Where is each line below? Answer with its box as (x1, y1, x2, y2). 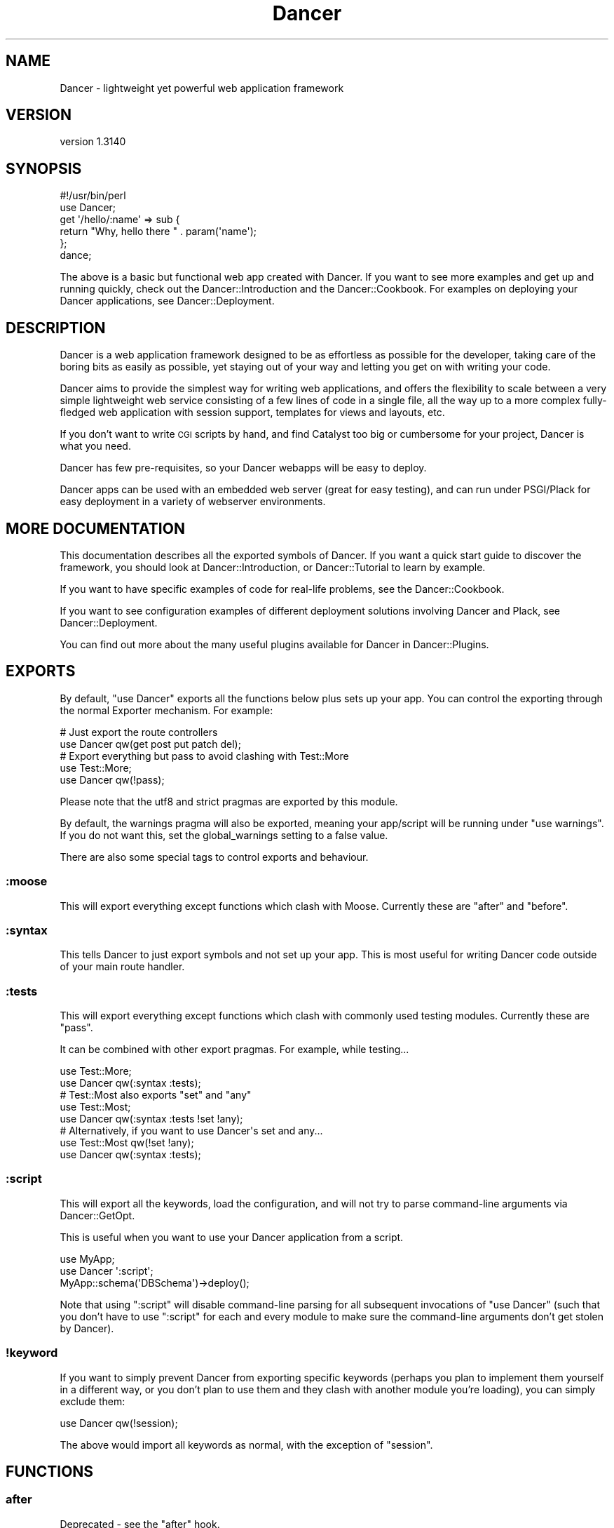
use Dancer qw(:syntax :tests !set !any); (60, 1113, 243, 1125)
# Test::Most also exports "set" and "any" (60, 1089, 252, 1101)
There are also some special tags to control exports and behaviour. (60, 850, 369, 863)
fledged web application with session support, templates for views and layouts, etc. (60, 406, 445, 419)
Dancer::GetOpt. (60, 1209, 135, 1221)
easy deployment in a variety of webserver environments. (60, 495, 326, 508)
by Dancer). (60, 1322, 114, 1334)
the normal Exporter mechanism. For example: (60, 704, 273, 716)
